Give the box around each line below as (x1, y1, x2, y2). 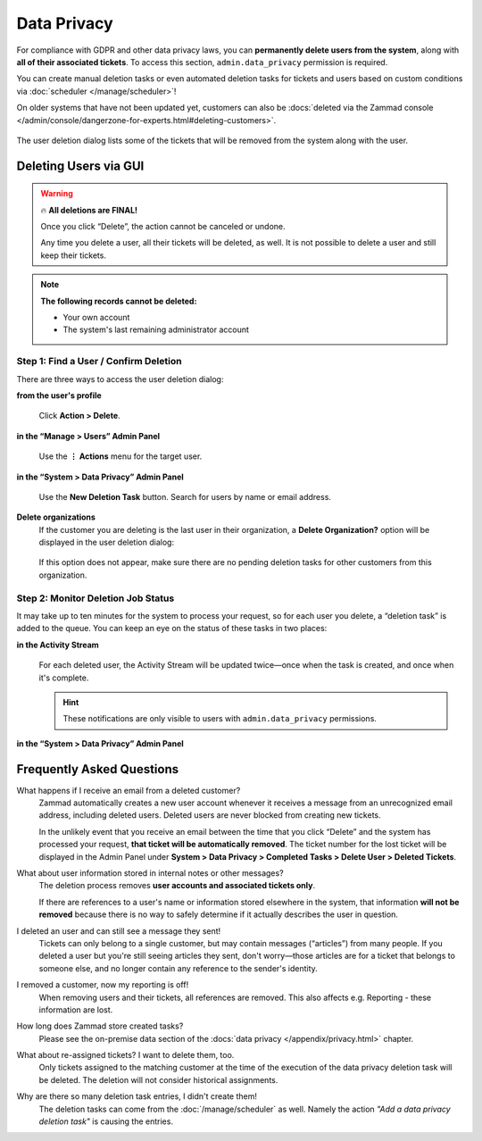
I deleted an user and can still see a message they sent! (16, 925, 221, 937)
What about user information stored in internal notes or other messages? (16, 867, 285, 879)
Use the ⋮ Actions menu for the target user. (38, 451, 203, 462)
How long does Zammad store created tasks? (16, 1020, 184, 1031)
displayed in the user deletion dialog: (38, 537, 174, 548)
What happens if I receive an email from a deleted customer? (16, 785, 241, 795)
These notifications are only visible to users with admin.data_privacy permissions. (62, 713, 377, 724)
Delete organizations (16, 512, 96, 522)
